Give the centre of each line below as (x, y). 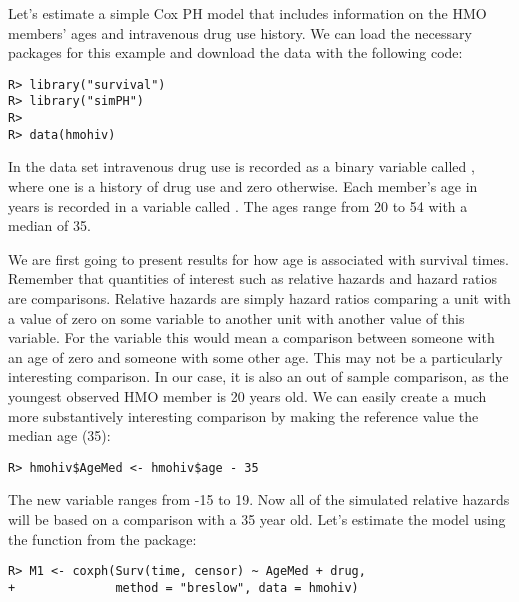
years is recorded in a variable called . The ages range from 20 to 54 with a (238, 205)
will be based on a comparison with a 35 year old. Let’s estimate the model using (257, 518)
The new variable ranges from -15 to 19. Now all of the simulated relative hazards (259, 499)
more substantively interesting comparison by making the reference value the (243, 415)
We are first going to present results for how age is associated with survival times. (258, 258)
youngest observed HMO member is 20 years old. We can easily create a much (247, 395)
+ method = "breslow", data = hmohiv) (183, 587)
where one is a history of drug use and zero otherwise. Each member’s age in (243, 186)
